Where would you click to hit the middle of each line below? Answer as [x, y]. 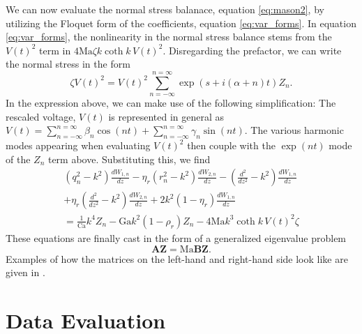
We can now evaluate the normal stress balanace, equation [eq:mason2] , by [165, 9]
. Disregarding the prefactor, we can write [252, 50]
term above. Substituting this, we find [129, 159]
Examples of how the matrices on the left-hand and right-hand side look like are [177, 258]
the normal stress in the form [68, 64]
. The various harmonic [294, 130]
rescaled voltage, [41, 116]
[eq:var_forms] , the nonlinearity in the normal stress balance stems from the [169, 37]
